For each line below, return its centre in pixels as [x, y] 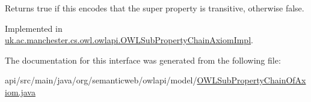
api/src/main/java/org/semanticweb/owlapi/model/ [101, 80]
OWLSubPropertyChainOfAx [251, 80]
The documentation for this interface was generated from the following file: [143, 60]
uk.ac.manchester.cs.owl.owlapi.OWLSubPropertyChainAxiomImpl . [129, 40]
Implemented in [34, 28]
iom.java [20, 91]
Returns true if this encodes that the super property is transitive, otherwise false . [155, 8]
